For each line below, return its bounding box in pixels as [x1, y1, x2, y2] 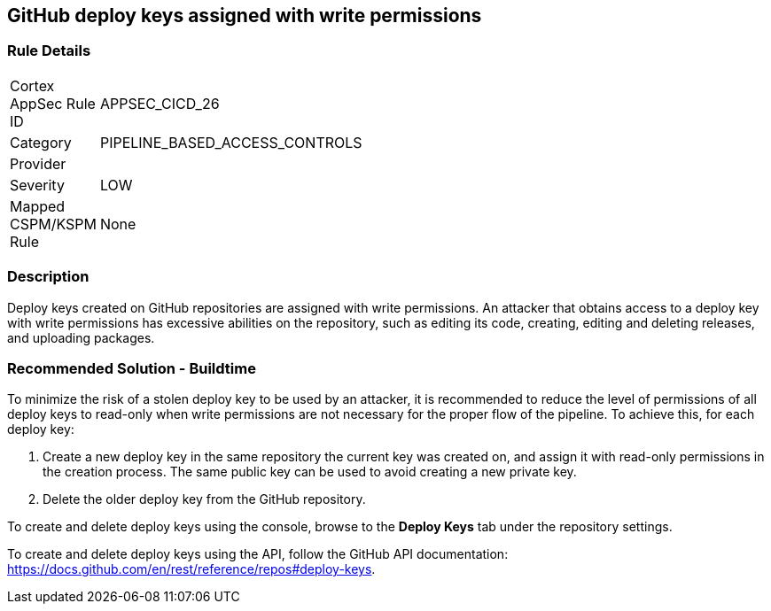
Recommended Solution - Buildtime [7, 359, 256, 377]
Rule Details [7, 42, 91, 60]
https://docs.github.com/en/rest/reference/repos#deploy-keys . [7, 561, 376, 577]
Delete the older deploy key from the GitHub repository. [43, 491, 366, 507]
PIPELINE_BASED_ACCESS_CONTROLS [99, 133, 362, 151]
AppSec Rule [10, 94, 96, 112]
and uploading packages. [7, 329, 155, 345]
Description [7, 267, 90, 286]
